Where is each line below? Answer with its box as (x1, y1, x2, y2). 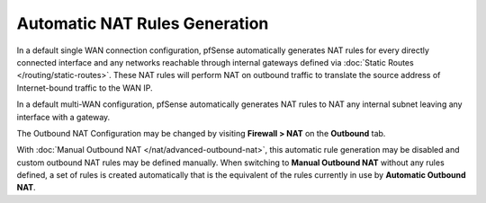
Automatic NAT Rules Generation (16, 13, 269, 33)
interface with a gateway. (16, 111, 111, 122)
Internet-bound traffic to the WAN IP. (16, 82, 153, 93)
